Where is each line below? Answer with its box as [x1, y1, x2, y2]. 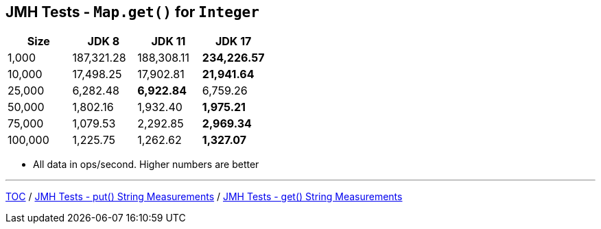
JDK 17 [215, 34, 252, 49]
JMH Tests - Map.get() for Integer [5, 3, 259, 21]
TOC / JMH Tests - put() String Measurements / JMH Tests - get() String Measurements [5, 191, 403, 203]
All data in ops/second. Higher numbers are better [33, 158, 259, 171]
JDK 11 [151, 34, 186, 49]
